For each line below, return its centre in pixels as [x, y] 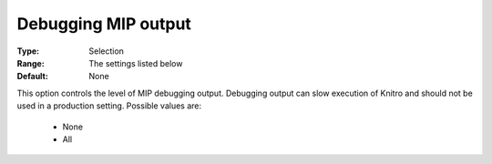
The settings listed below [136, 63]
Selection [107, 51]
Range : [31, 63]
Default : [33, 77]
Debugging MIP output [104, 24]
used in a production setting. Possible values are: [109, 106]
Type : [28, 51]
